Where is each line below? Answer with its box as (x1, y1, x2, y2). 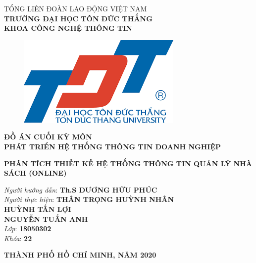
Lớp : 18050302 (4, 223, 51, 234)
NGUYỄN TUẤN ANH (4, 213, 88, 224)
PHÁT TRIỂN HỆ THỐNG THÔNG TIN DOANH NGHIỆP (4, 141, 221, 151)
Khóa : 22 (4, 233, 32, 243)
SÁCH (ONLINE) (4, 168, 67, 178)
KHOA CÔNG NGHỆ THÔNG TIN (4, 23, 132, 33)
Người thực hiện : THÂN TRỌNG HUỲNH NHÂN (4, 194, 174, 204)
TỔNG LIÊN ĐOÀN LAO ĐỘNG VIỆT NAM (4, 3, 147, 13)
